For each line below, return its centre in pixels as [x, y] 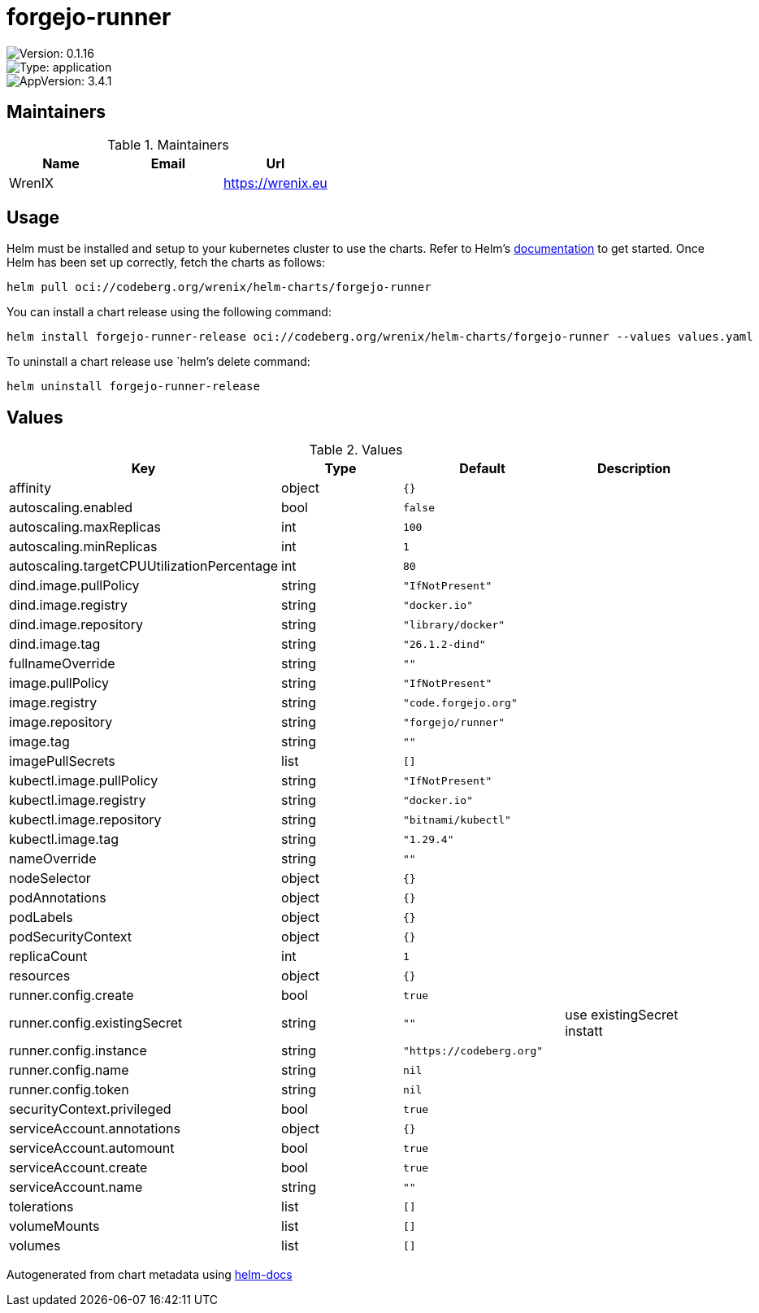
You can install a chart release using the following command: [169, 312]
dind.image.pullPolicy [74, 586]
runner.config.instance [78, 1051]
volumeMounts [54, 1226]
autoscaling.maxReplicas [85, 527]
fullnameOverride [62, 664]
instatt [584, 1031]
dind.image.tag [55, 644]
